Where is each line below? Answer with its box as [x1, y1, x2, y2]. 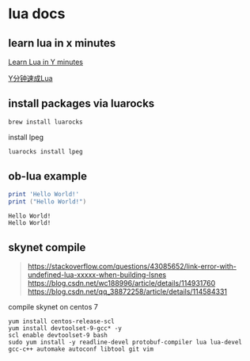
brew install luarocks [8, 118, 83, 126]
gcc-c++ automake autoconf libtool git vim [8, 345, 154, 353]
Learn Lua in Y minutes [8, 57, 84, 66]
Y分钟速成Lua [8, 74, 53, 83]
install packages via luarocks [8, 97, 155, 111]
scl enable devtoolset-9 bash [8, 331, 108, 339]
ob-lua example [8, 169, 87, 183]
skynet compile [8, 241, 86, 254]
